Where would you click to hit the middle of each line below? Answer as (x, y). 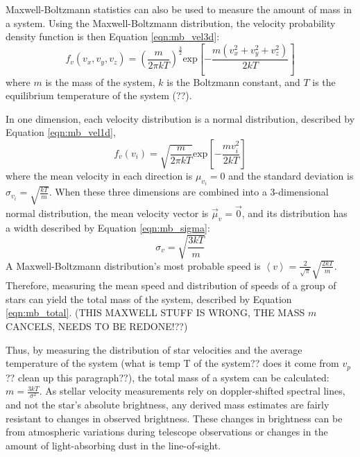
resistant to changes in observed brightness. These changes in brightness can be (174, 418)
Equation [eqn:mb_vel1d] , (61, 132)
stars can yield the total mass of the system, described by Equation (149, 299)
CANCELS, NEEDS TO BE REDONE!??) (97, 326)
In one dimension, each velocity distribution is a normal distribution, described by (180, 118)
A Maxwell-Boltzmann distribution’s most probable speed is (133, 265)
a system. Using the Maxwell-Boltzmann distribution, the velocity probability (171, 23)
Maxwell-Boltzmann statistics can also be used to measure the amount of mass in (179, 9)
